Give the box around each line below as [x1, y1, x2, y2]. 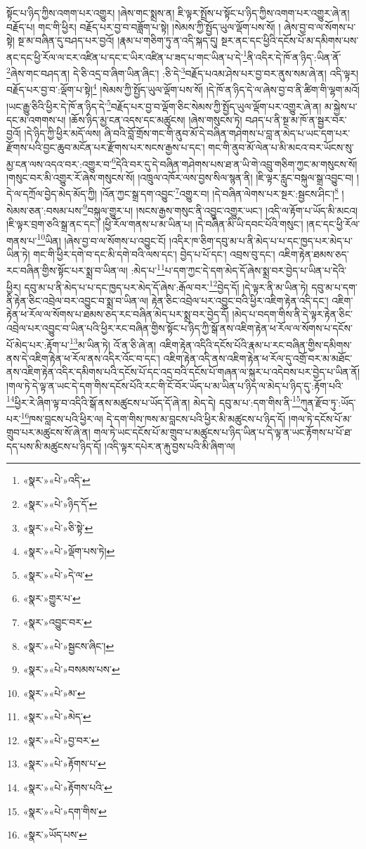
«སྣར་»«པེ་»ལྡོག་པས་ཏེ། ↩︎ [22, 544, 115, 558]
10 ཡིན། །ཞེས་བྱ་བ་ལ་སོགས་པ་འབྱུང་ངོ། [37, 231, 166, 248]
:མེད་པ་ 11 [131, 261, 165, 277]
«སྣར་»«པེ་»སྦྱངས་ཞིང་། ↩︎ [22, 638, 115, 653]
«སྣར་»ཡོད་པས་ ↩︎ [22, 827, 87, 842]
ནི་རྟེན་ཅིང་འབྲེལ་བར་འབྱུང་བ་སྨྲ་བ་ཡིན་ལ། [6, 293, 149, 307]
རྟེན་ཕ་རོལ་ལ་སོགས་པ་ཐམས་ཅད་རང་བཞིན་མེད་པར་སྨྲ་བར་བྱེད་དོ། [6, 307, 229, 321]
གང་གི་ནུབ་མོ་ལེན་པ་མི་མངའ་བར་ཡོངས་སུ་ [208, 139, 354, 154]
